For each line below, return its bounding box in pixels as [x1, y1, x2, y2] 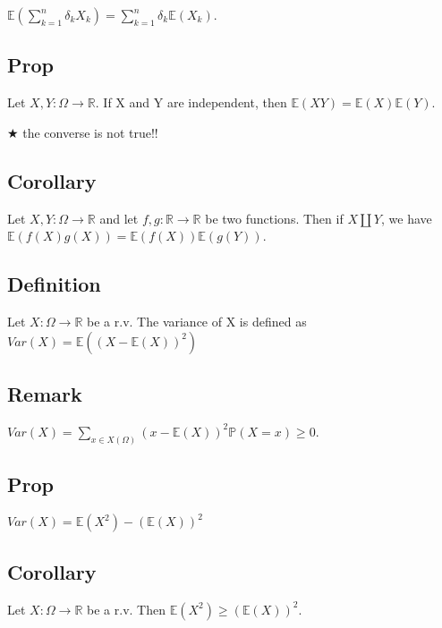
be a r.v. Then [87, 599, 166, 618]
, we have [380, 208, 432, 227]
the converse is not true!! [22, 123, 158, 141]
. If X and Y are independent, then [95, 93, 287, 112]
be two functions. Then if [205, 208, 344, 227]
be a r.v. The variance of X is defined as [87, 311, 307, 330]
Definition [7, 270, 101, 298]
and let [99, 208, 139, 227]
